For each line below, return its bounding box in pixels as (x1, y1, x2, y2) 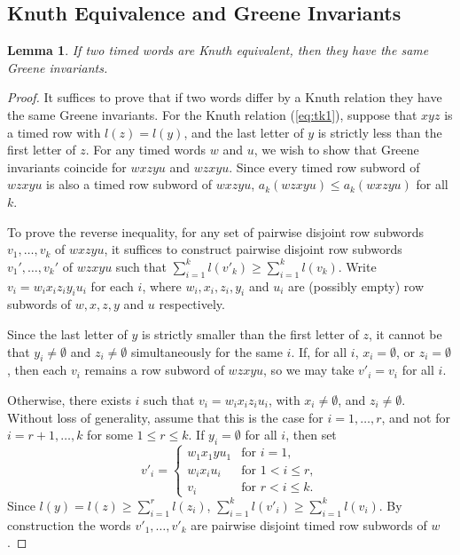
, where (142, 276, 182, 295)
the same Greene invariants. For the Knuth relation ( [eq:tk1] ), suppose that (7, 105, 417, 123)
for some (87, 425, 133, 444)
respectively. (159, 295, 225, 313)
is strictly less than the (317, 123, 442, 141)
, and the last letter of (183, 123, 304, 141)
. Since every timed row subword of (229, 157, 420, 176)
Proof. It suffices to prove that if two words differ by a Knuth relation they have (7, 88, 442, 107)
